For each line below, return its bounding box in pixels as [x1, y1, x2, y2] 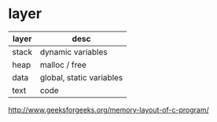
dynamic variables [39, 46, 108, 57]
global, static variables [39, 72, 123, 83]
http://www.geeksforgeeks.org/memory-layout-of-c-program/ [8, 105, 210, 114]
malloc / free [39, 59, 86, 70]
